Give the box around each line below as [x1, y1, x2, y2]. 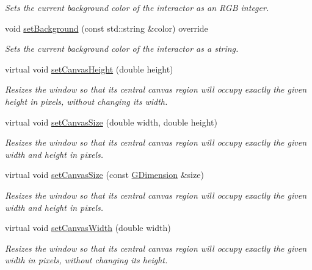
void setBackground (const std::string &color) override [5, 21, 208, 34]
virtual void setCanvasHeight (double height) [5, 62, 173, 75]
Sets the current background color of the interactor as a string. [5, 42, 239, 55]
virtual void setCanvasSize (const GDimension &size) [5, 168, 204, 181]
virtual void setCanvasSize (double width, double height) [5, 115, 217, 128]
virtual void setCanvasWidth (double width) [5, 221, 171, 234]
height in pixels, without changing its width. [5, 94, 168, 107]
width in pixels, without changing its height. [5, 254, 168, 266]
